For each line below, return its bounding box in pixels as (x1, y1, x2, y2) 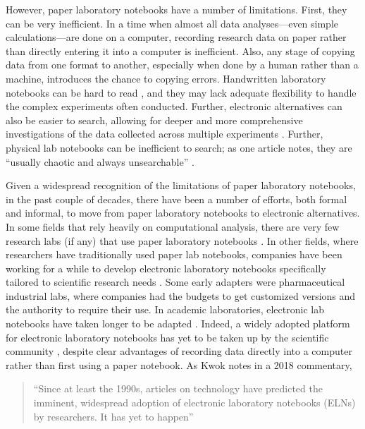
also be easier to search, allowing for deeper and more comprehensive (6, 112, 303, 127)
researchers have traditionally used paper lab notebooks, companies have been (6, 247, 342, 262)
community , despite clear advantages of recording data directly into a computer (6, 344, 352, 358)
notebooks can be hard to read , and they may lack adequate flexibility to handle (6, 85, 357, 99)
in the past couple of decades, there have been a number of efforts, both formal (6, 191, 347, 206)
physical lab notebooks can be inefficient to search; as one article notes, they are (6, 140, 352, 155)
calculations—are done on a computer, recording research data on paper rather (6, 30, 347, 44)
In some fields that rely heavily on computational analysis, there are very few (6, 219, 340, 234)
